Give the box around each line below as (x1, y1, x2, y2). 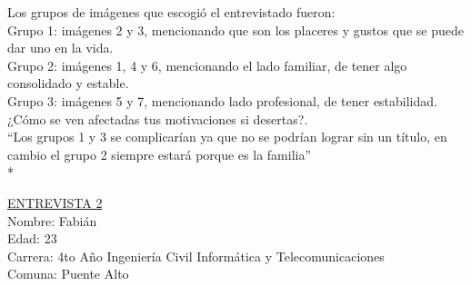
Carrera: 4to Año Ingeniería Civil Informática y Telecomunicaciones (7, 246, 385, 265)
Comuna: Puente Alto (7, 264, 129, 283)
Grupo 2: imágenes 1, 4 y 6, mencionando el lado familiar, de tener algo (7, 55, 407, 74)
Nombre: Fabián (7, 211, 97, 230)
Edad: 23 (7, 229, 57, 248)
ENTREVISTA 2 (7, 192, 103, 212)
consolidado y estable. (7, 74, 129, 93)
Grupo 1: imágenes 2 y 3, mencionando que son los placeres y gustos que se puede (7, 20, 464, 39)
